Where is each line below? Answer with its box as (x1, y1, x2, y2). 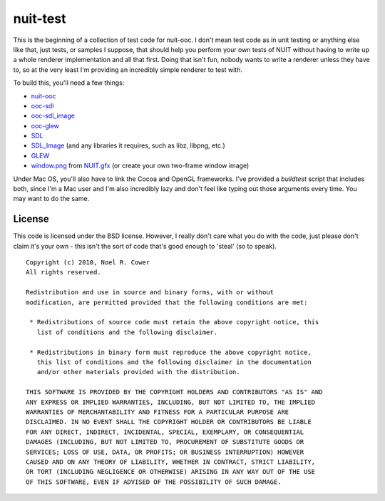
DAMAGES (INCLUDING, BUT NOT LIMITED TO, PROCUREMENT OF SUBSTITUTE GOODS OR (26, 438, 304, 446)
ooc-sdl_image (31, 111, 75, 120)
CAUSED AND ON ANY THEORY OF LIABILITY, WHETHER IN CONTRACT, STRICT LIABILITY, (26, 458, 316, 466)
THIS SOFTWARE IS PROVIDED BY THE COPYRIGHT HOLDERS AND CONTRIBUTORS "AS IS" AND (26, 388, 323, 396)
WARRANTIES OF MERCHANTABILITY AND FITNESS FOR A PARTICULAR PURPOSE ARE (26, 408, 289, 416)
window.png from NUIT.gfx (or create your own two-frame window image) (31, 161, 250, 170)
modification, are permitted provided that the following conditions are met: (26, 298, 308, 306)
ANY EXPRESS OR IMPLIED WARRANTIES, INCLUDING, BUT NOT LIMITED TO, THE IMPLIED (26, 398, 316, 406)
